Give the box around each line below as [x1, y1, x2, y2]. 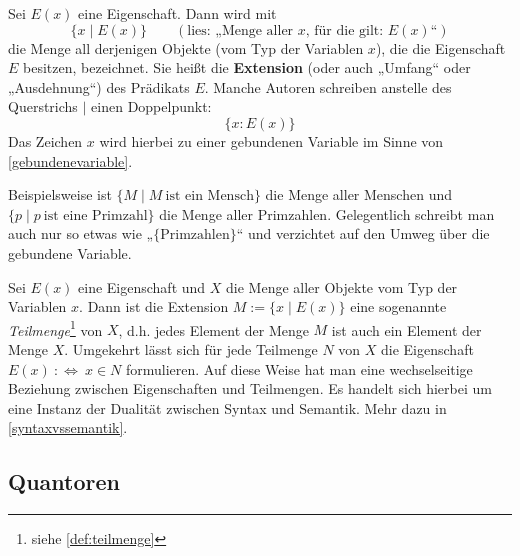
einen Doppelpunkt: [91, 96, 212, 117]
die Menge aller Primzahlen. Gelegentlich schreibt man [159, 203, 495, 224]
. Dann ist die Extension [79, 296, 229, 317]
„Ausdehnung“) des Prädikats [8, 76, 190, 97]
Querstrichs [8, 96, 78, 117]
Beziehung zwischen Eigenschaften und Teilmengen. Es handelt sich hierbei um [8, 378, 492, 399]
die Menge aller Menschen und [265, 184, 452, 205]
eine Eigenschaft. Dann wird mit [78, 3, 277, 23]
